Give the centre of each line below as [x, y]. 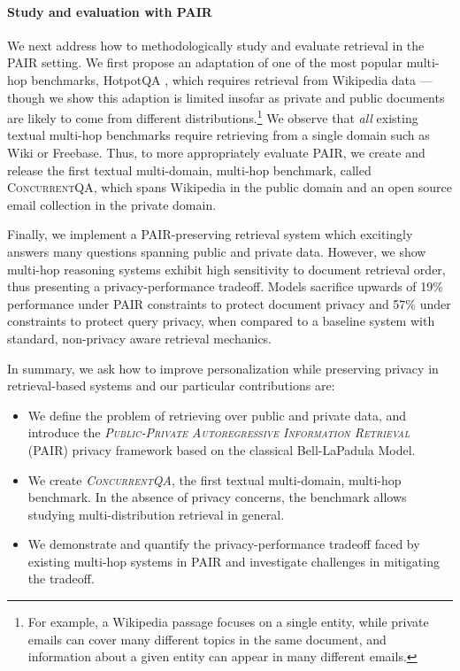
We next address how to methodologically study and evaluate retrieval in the [216, 45]
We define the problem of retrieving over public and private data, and [217, 415]
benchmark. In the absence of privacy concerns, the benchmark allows [217, 497]
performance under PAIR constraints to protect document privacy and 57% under [229, 303]
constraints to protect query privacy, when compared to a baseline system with [221, 321]
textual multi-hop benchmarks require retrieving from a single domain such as [218, 135]
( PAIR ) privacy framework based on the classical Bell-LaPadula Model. [222, 449]
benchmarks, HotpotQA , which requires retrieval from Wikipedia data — [232, 79]
